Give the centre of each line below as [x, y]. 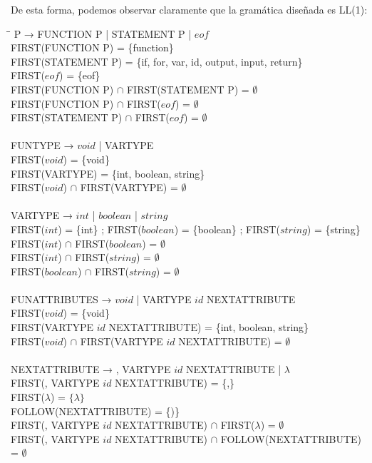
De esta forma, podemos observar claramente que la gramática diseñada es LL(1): [189, 9]
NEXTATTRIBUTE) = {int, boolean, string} [209, 327]
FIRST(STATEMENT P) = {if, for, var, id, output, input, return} [157, 61]
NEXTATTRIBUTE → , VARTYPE [91, 368]
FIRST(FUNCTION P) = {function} [92, 47]
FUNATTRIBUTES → [61, 299]
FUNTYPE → [42, 145]
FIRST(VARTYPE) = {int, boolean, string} [108, 173]
